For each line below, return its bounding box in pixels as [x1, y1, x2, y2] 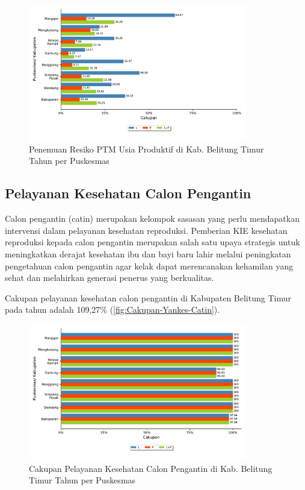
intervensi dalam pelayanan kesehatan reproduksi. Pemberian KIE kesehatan [5, 224, 288, 236]
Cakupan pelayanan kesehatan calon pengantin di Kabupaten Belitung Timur [5, 291, 291, 304]
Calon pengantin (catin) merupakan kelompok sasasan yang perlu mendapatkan [5, 212, 300, 225]
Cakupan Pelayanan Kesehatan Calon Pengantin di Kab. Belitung [29, 462, 273, 474]
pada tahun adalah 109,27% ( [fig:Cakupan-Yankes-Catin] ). [5, 303, 220, 316]
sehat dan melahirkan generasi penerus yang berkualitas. [5, 271, 214, 284]
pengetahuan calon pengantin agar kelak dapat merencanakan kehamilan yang [5, 259, 294, 272]
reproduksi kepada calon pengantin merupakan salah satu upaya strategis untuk [5, 236, 300, 248]
